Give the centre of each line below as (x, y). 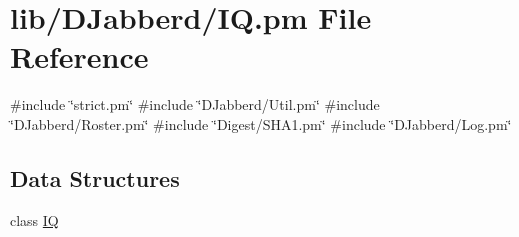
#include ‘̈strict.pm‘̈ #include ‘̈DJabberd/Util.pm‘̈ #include (195, 104)
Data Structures (95, 177)
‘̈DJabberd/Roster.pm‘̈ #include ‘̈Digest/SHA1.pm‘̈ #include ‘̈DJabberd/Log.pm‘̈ (261, 123)
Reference (79, 56)
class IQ (34, 219)
